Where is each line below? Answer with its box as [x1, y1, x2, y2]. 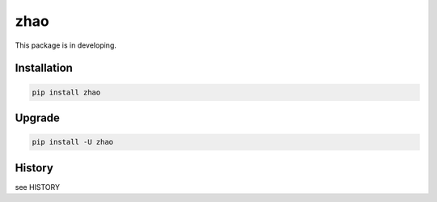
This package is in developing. [15, 40, 117, 50]
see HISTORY [15, 182, 61, 191]
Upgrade [15, 111, 61, 124]
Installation [15, 61, 73, 75]
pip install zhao [32, 87, 101, 97]
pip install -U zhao [32, 137, 113, 147]
